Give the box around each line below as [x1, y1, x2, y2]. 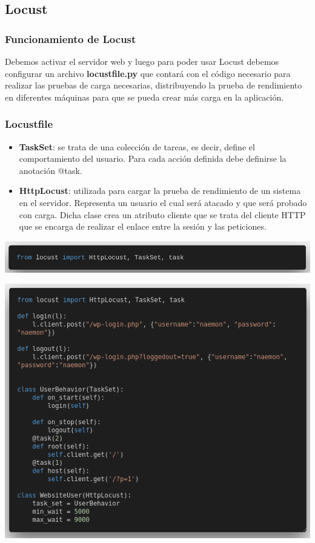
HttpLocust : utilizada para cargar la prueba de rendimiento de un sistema [19, 184, 301, 197]
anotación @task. [19, 164, 82, 176]
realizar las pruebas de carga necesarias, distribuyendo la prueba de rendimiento [5, 79, 302, 92]
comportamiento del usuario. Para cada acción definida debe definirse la [19, 152, 287, 165]
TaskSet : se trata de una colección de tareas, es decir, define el [19, 140, 255, 153]
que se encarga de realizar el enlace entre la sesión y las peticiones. [19, 220, 267, 233]
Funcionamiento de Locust [5, 31, 136, 46]
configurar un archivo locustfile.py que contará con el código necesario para [5, 67, 291, 79]
